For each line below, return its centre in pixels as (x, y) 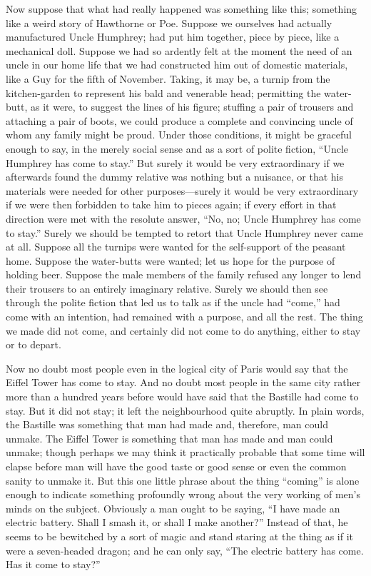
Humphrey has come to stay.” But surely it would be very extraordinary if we (175, 162)
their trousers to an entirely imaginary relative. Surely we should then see (167, 288)
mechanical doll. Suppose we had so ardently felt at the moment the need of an (179, 50)
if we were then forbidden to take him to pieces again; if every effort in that (171, 204)
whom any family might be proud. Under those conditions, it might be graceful (179, 135)
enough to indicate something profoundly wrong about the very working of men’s (183, 494)
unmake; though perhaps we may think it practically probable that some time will (185, 452)
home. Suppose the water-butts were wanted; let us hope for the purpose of (171, 260)
